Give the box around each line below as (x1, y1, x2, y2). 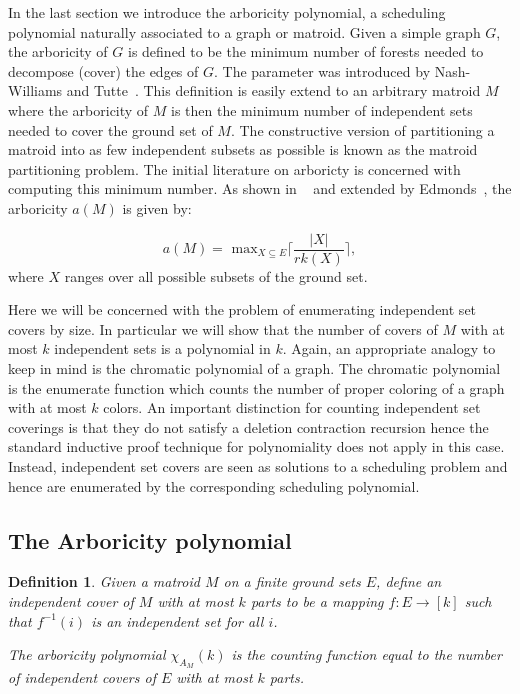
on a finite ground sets (223, 571, 361, 592)
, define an (376, 571, 442, 592)
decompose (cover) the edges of (8, 60, 199, 81)
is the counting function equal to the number (231, 644, 502, 665)
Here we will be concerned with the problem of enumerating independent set (8, 299, 477, 320)
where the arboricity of (8, 99, 149, 120)
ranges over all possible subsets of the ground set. (64, 265, 368, 286)
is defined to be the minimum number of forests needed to (128, 41, 484, 62)
